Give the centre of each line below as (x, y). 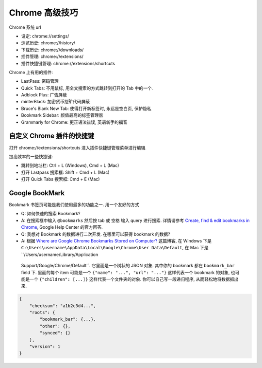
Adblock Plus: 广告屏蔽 (44, 95)
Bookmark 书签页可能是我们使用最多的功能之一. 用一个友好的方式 (74, 205)
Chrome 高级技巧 (43, 13)
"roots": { (42, 313)
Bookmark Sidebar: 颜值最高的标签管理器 (62, 115)
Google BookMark (37, 193)
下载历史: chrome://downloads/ (52, 50)
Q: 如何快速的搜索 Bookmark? (51, 214)
